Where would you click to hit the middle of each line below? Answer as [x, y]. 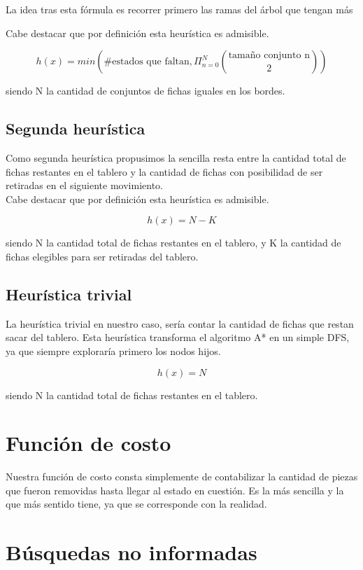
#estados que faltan [147, 62]
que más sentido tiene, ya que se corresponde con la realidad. [136, 504]
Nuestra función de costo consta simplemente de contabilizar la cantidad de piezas [182, 477]
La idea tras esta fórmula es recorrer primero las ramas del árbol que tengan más [179, 9]
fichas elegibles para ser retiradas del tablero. [102, 256]
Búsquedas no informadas [131, 552]
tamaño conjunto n [269, 55]
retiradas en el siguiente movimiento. [84, 185]
